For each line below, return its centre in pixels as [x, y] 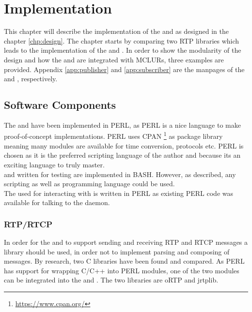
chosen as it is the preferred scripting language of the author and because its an [122, 155]
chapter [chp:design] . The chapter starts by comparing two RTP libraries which [122, 40]
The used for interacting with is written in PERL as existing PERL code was [118, 193]
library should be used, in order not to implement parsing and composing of [117, 251]
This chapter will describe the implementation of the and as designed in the [116, 31]
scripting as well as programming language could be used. [89, 184]
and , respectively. [31, 79]
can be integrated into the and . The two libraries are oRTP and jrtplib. [111, 280]
